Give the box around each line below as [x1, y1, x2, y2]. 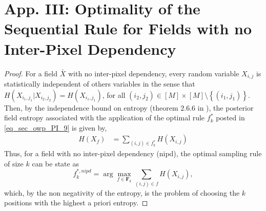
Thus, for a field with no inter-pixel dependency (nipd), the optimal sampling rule [4, 148, 262, 159]
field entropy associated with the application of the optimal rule [4, 112, 205, 123]
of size [4, 158, 24, 168]
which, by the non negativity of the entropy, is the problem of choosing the [4, 187, 240, 198]
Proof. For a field [4, 68, 58, 78]
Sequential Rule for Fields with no [4, 18, 252, 39]
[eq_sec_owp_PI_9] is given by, [4, 122, 107, 133]
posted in [216, 112, 245, 123]
